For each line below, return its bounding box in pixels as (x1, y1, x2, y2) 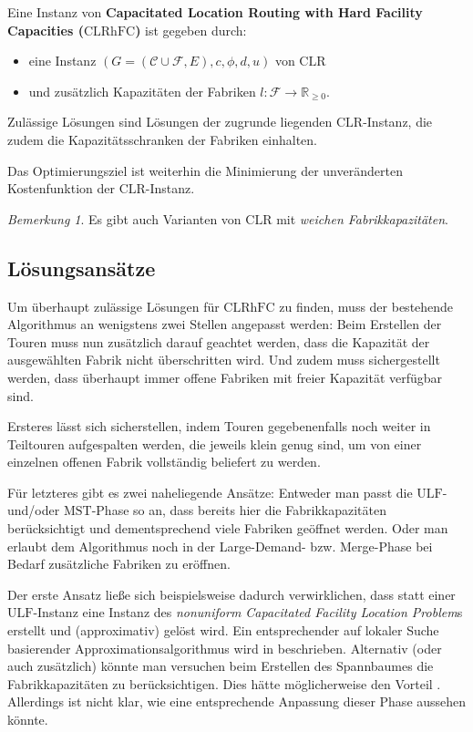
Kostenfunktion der (7, 179, 115, 198)
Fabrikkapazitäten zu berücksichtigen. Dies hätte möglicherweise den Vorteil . (7, 674, 441, 693)
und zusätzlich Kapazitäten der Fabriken (28, 81, 256, 100)
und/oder (7, 500, 60, 520)
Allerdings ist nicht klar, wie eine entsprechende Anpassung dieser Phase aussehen (7, 692, 467, 711)
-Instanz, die (363, 112, 433, 131)
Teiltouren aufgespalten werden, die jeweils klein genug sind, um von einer (7, 434, 422, 453)
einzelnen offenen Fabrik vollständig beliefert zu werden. (7, 452, 321, 471)
